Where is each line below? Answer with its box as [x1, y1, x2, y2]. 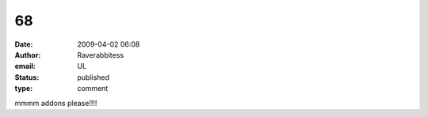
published [77, 72, 110, 82]
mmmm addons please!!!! [14, 98, 97, 108]
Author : [14, 50, 41, 59]
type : [14, 84, 33, 93]
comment [77, 84, 109, 93]
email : [14, 62, 36, 71]
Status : [14, 72, 40, 82]
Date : [14, 40, 33, 49]
